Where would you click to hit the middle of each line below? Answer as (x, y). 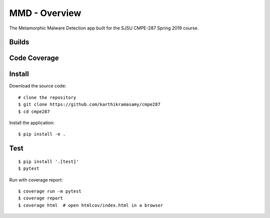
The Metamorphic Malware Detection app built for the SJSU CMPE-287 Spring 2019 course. (104, 28)
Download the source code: (38, 86)
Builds (19, 42)
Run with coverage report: (36, 179)
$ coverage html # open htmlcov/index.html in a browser (91, 205)
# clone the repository (47, 97)
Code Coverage (34, 58)
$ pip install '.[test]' (48, 161)
